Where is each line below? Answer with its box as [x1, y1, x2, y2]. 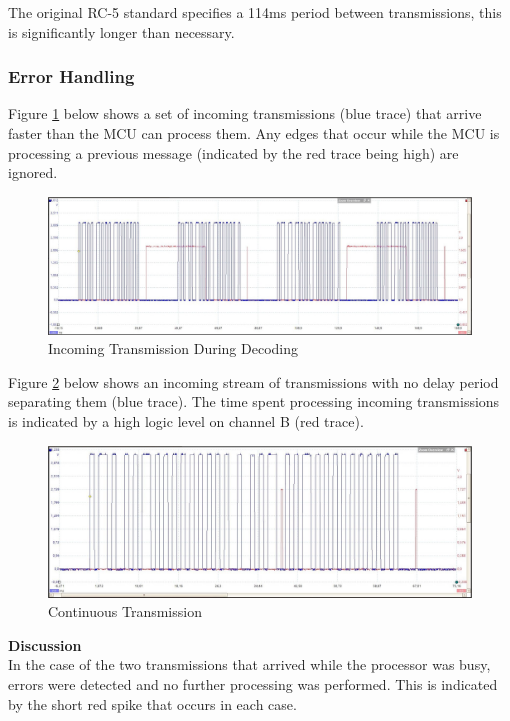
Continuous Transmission [48, 601, 202, 622]
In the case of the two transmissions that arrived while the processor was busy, [8, 654, 491, 675]
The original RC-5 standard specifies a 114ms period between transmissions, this [8, 2, 502, 22]
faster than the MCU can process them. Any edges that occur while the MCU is [8, 123, 500, 143]
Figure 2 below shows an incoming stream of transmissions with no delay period [8, 371, 499, 392]
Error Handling [8, 64, 135, 89]
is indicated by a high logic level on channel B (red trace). [8, 411, 364, 432]
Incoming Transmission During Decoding [48, 338, 298, 359]
